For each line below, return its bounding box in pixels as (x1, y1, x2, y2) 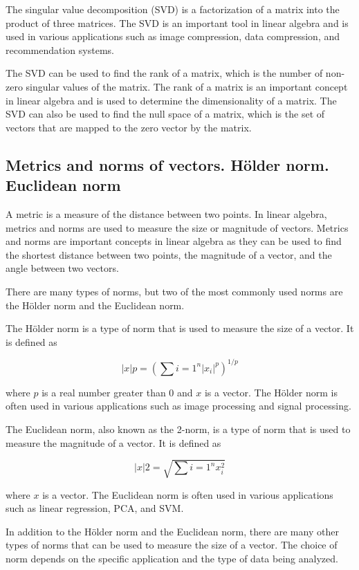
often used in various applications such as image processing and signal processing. (6, 398, 351, 413)
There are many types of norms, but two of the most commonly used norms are (6, 284, 343, 298)
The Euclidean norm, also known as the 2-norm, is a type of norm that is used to (6, 421, 351, 436)
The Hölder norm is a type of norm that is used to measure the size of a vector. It (6, 321, 354, 335)
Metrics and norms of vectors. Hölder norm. (6, 154, 329, 175)
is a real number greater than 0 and (42, 385, 193, 399)
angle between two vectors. (6, 261, 119, 275)
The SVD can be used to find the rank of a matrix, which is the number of (6, 66, 323, 80)
